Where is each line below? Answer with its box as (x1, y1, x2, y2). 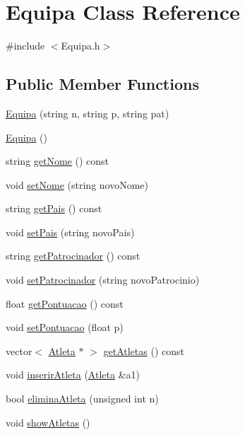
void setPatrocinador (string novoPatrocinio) (6, 272, 200, 287)
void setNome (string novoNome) (6, 177, 149, 192)
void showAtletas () (6, 414, 90, 429)
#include (6, 38, 45, 53)
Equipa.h (61, 38, 100, 53)
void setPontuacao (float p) (6, 320, 124, 335)
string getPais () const (6, 201, 102, 216)
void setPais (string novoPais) (6, 224, 135, 239)
